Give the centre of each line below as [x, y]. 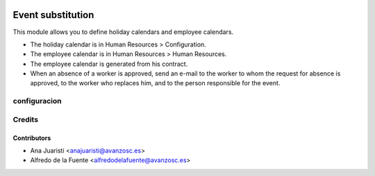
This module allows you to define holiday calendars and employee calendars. [123, 32]
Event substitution [53, 15]
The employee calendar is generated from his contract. [109, 64]
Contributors [32, 138]
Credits [25, 119]
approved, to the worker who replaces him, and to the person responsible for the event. [155, 83]
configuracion [37, 101]
